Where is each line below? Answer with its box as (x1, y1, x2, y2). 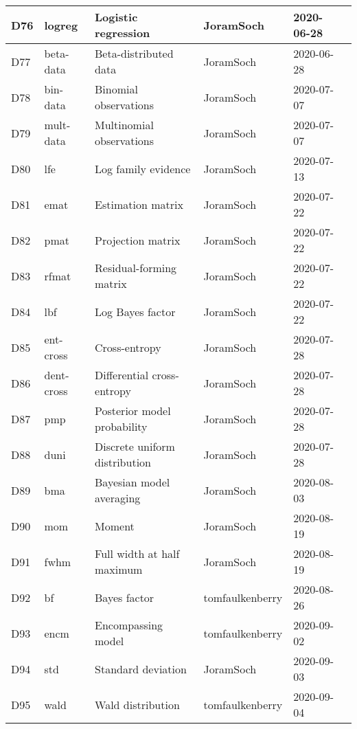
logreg (44, 16, 78, 33)
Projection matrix (95, 232, 181, 248)
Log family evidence (95, 160, 191, 177)
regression (95, 25, 150, 41)
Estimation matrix (95, 196, 183, 212)
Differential (95, 367, 149, 383)
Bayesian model (95, 474, 170, 490)
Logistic (95, 9, 138, 25)
